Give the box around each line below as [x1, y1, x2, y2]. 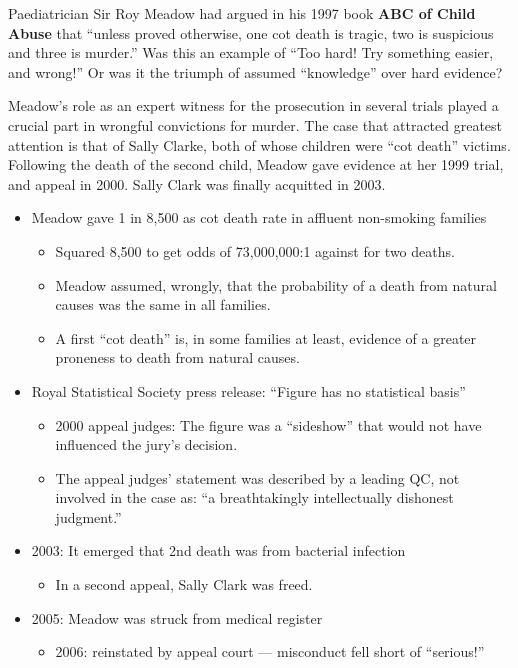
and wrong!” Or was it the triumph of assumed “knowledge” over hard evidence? [8, 61, 503, 82]
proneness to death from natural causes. [55, 347, 300, 368]
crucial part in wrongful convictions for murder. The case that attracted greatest [8, 114, 503, 135]
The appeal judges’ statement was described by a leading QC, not [55, 467, 460, 488]
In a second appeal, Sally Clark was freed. [55, 574, 313, 595]
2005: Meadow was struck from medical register [31, 607, 323, 628]
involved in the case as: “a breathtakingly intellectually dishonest [55, 487, 454, 508]
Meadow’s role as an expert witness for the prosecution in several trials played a [8, 95, 499, 116]
